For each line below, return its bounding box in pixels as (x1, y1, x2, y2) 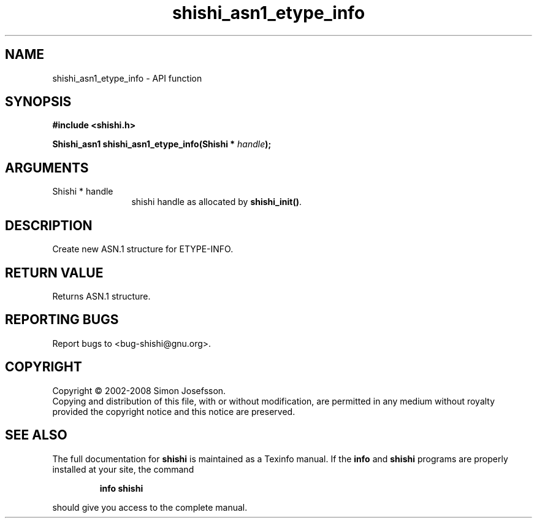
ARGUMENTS (5, 160, 89, 176)
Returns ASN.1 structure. (52, 290, 151, 301)
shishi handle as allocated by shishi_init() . (131, 196, 302, 207)
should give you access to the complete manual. (52, 502, 248, 513)
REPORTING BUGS (5, 312, 119, 328)
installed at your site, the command (52, 463, 194, 475)
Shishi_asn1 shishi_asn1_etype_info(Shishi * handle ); (52, 139, 272, 150)
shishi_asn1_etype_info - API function (52, 72, 202, 83)
